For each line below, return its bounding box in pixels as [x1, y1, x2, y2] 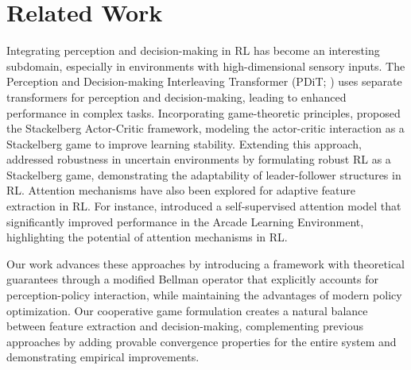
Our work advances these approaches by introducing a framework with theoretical [6, 255, 405, 272]
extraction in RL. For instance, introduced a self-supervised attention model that [6, 198, 401, 214]
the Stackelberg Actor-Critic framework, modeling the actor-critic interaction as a [6, 120, 405, 137]
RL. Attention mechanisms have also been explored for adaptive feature [6, 182, 355, 198]
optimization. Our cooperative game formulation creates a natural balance [6, 302, 368, 318]
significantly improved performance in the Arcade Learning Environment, [6, 213, 364, 229]
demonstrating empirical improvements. [6, 349, 200, 365]
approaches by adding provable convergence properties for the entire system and [6, 333, 397, 349]
